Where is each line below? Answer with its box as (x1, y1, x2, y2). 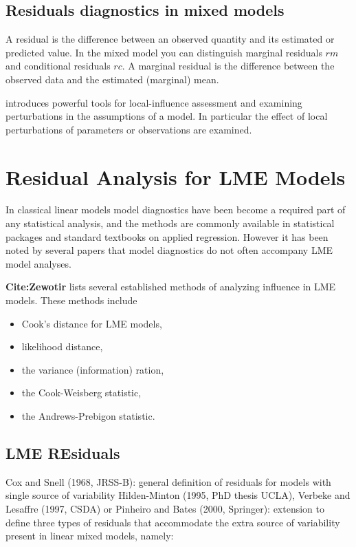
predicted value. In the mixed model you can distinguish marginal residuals (5, 45, 322, 59)
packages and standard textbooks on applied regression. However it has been (5, 229, 329, 244)
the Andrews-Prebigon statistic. (21, 409, 155, 423)
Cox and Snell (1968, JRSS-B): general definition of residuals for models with (5, 474, 331, 489)
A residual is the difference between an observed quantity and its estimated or (5, 32, 335, 46)
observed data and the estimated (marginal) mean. (5, 72, 219, 86)
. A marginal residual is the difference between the (122, 58, 335, 73)
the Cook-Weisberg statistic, (21, 385, 142, 400)
